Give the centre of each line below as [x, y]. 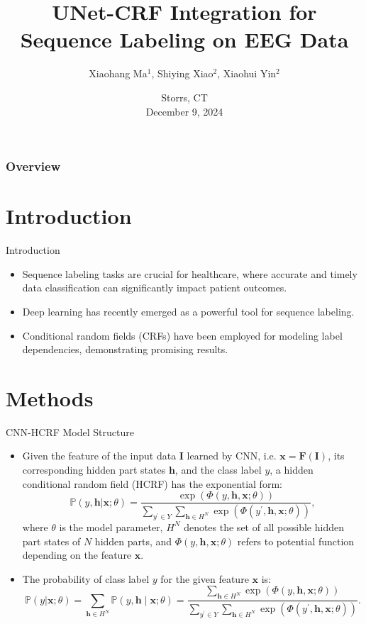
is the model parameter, [111, 526]
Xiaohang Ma [118, 73]
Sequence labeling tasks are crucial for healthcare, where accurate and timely [190, 273]
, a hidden [292, 470]
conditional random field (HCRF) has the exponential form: [152, 483]
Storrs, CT [184, 97]
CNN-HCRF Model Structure [70, 431]
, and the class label [218, 470]
